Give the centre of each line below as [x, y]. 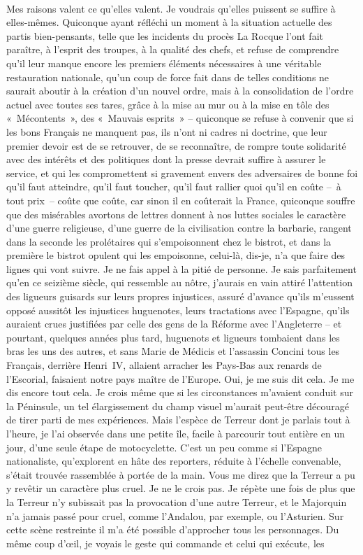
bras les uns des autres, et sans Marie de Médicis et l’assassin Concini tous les [173, 351]
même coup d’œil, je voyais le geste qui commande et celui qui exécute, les [165, 543]
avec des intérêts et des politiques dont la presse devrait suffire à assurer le [166, 159]
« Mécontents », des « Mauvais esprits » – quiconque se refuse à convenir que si [180, 118]
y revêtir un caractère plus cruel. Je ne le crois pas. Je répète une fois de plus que [181, 488]
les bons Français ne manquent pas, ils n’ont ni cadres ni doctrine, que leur [167, 131]
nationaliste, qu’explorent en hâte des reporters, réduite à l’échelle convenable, [174, 461]
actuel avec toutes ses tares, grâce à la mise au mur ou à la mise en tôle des [168, 104]
